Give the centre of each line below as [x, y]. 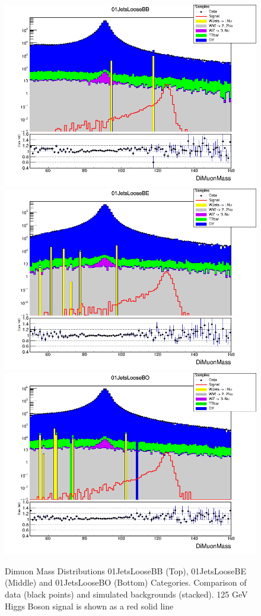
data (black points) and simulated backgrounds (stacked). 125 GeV [126, 594]
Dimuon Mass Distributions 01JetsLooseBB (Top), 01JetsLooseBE [126, 570]
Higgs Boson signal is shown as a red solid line [89, 606]
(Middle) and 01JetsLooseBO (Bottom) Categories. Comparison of [126, 582]
